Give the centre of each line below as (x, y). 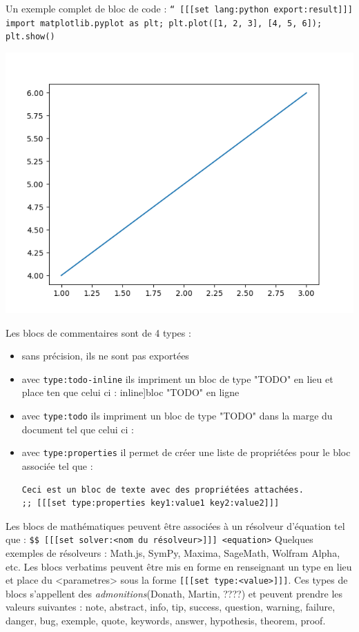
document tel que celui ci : (78, 429)
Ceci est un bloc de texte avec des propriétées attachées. (163, 490)
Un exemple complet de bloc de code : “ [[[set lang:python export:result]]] (179, 8)
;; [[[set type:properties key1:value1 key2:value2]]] (151, 503)
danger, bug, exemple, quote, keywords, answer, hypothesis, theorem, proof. (166, 620)
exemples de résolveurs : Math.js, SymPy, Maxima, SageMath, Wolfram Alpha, (173, 552)
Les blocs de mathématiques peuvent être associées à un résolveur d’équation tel (175, 525)
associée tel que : (57, 465)
